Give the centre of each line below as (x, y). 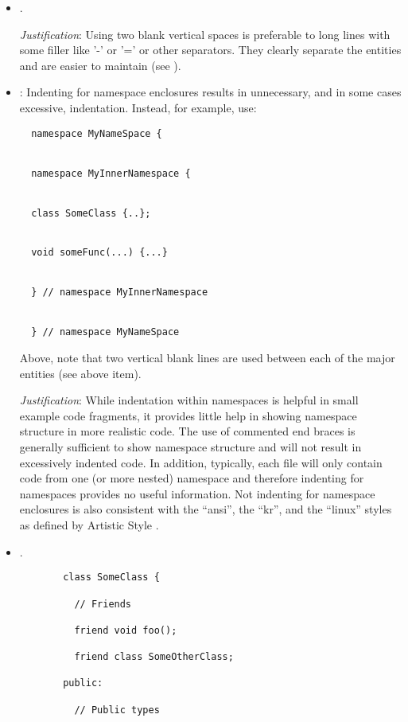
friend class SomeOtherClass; (154, 657)
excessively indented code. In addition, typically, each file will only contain (201, 462)
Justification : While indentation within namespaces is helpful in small (189, 400)
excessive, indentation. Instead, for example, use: (138, 107)
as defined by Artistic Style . (89, 525)
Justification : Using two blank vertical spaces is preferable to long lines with (205, 34)
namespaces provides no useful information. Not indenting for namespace (197, 493)
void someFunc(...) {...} (99, 253)
